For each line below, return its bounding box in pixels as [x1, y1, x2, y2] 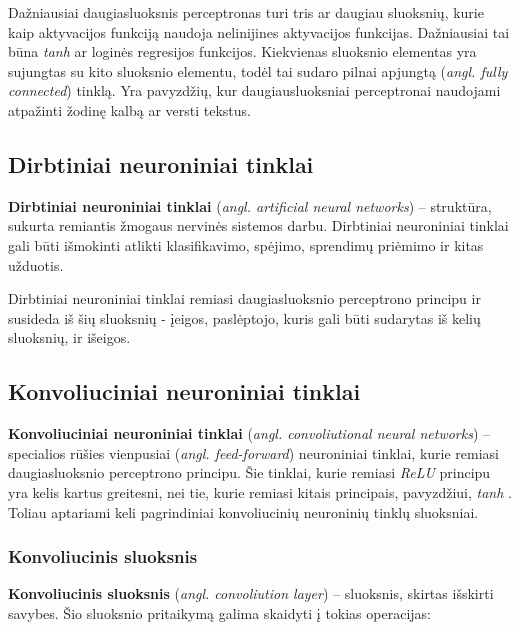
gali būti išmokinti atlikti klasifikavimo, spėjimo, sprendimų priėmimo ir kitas [8, 234, 484, 255]
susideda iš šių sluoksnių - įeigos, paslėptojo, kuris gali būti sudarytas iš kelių [8, 307, 481, 328]
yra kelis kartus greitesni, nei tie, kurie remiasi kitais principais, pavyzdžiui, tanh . [8, 481, 512, 502]
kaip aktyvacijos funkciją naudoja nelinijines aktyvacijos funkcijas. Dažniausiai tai [8, 21, 510, 42]
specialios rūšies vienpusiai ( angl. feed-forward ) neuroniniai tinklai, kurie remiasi [8, 442, 499, 463]
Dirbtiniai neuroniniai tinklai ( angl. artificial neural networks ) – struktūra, [8, 195, 492, 216]
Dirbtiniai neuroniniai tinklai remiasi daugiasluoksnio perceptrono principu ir [8, 288, 481, 309]
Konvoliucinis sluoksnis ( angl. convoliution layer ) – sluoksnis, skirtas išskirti [8, 583, 494, 604]
